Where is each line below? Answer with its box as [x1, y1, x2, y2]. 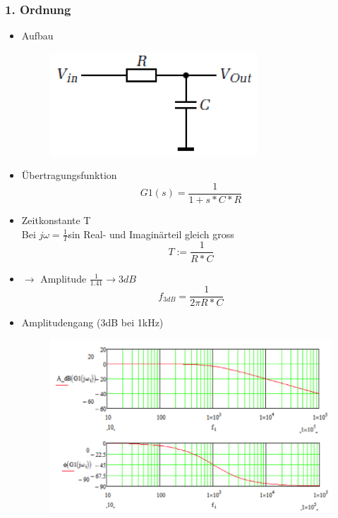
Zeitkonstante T [21, 213, 91, 228]
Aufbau [21, 28, 54, 43]
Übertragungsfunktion [21, 168, 117, 183]
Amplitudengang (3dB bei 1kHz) [21, 315, 164, 330]
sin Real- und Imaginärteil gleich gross [68, 226, 234, 241]
